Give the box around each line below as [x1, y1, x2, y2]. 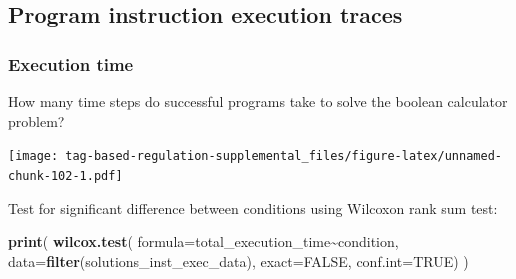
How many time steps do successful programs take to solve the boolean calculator [8, 91, 508, 111]
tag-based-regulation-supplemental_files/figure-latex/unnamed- [65, 149, 502, 164]
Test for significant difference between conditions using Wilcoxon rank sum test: [8, 197, 498, 218]
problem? [8, 110, 65, 131]
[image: [8, 149, 59, 164]
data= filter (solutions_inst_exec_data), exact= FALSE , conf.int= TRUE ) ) [8, 250, 469, 271]
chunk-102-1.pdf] [8, 168, 123, 183]
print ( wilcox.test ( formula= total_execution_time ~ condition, [8, 231, 399, 252]
